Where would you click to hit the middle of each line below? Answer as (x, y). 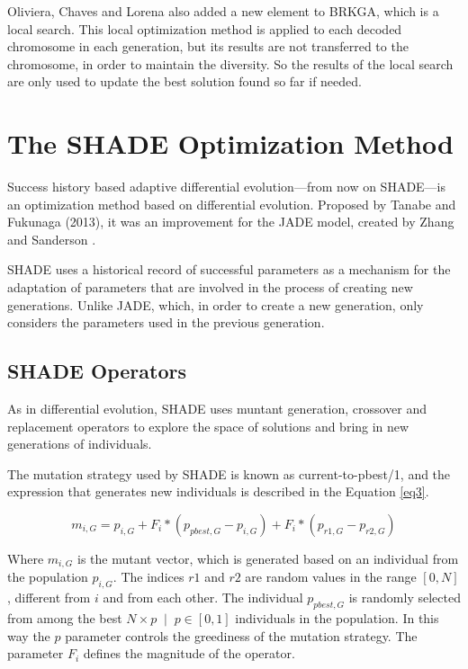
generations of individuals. (80, 444)
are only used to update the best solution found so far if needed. (184, 81)
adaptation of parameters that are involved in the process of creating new (210, 287)
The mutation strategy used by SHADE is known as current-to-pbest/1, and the (229, 473)
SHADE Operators (97, 371)
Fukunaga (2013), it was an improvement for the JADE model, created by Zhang (231, 222)
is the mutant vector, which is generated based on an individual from (268, 559)
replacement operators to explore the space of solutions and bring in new (208, 426)
